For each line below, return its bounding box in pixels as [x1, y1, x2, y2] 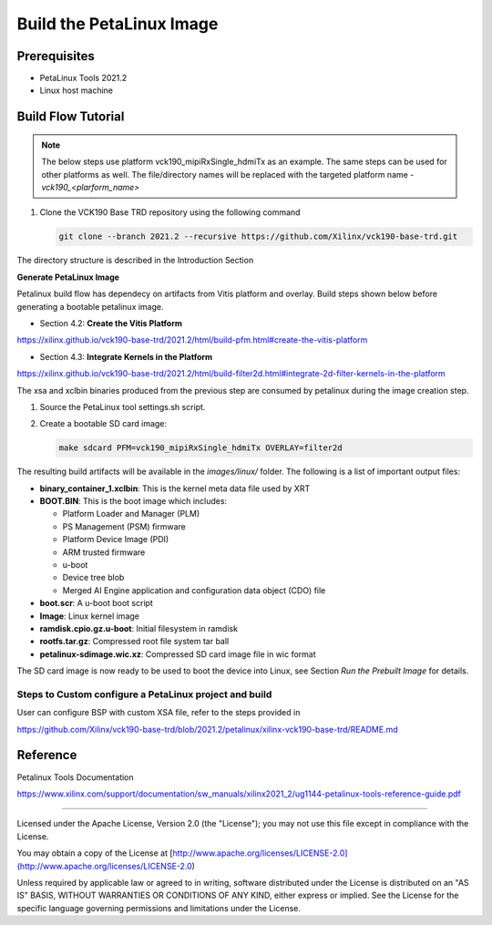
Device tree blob [62, 572, 125, 583]
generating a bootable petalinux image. [16, 301, 164, 312]
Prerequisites [16, 48, 95, 64]
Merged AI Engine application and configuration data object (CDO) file [62, 584, 326, 596]
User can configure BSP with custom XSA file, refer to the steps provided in [16, 707, 301, 718]
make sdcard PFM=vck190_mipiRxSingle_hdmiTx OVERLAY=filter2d [58, 443, 343, 453]
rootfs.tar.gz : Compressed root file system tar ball [39, 636, 230, 647]
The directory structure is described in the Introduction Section [16, 255, 254, 266]
